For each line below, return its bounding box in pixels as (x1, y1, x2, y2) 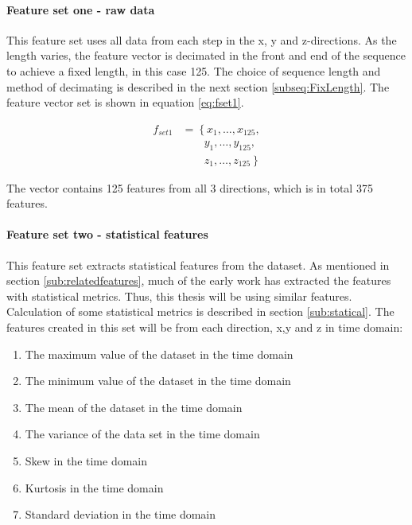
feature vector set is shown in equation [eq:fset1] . (6, 94, 244, 111)
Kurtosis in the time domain (25, 479, 164, 496)
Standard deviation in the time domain (25, 506, 216, 523)
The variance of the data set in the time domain (25, 426, 260, 442)
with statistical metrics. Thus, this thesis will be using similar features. (6, 287, 352, 304)
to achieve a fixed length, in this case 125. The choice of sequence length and (6, 62, 381, 79)
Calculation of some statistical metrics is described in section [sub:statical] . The (6, 303, 395, 320)
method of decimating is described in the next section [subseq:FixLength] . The (6, 78, 390, 95)
